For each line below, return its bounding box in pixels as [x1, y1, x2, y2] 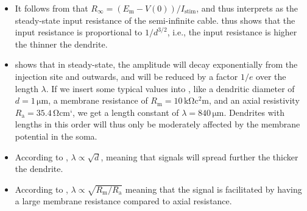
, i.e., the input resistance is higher [167, 26, 297, 38]
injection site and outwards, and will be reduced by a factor [15, 70, 238, 82]
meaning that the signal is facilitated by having [125, 182, 302, 195]
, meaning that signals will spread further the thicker [101, 150, 298, 163]
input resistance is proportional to [15, 26, 143, 38]
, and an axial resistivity [209, 94, 300, 107]
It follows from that [15, 2, 88, 14]
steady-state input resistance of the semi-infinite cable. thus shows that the [15, 13, 295, 26]
